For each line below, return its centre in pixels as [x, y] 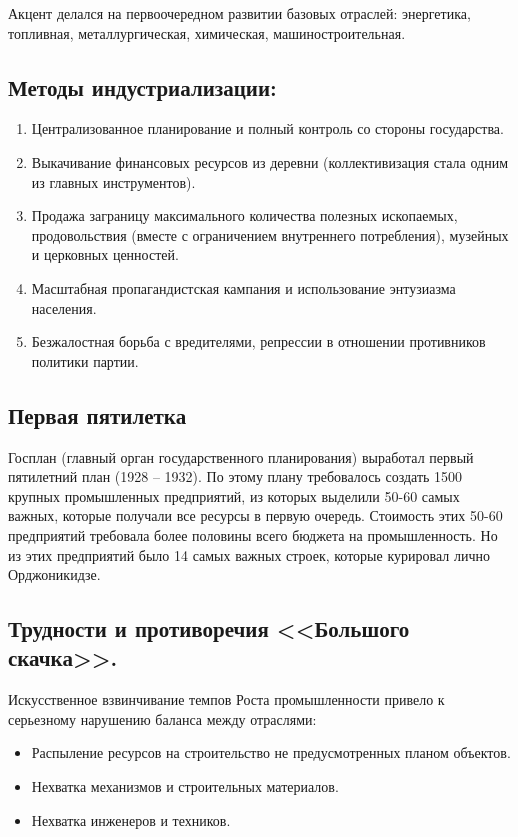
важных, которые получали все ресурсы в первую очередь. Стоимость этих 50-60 [255, 515]
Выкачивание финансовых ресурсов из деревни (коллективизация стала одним [270, 161]
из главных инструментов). [113, 181]
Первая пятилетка [97, 414]
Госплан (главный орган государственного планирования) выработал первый [241, 456]
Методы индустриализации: [142, 86]
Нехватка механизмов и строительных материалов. [185, 786]
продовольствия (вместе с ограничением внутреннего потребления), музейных [270, 234]
